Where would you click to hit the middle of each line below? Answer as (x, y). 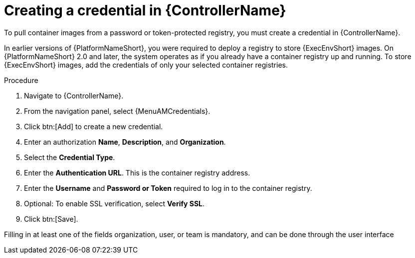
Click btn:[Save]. (51, 219)
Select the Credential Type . (70, 157)
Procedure (21, 80)
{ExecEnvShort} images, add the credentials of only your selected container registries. (146, 65)
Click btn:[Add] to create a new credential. (94, 126)
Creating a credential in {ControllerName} (145, 10)
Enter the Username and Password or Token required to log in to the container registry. (168, 188)
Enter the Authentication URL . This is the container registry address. (137, 172)
